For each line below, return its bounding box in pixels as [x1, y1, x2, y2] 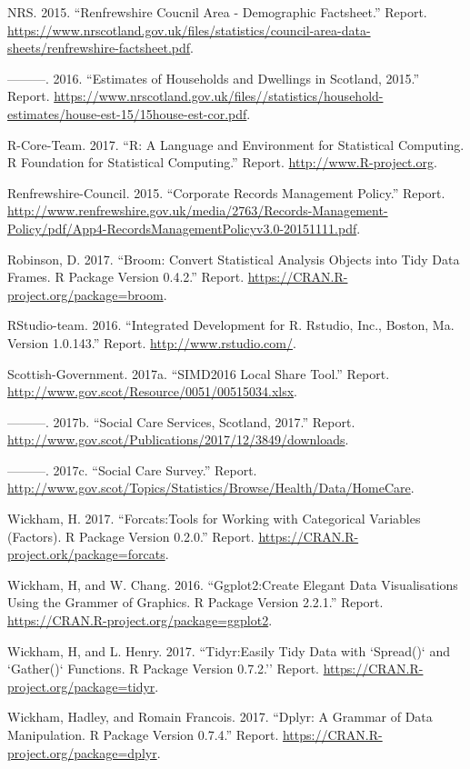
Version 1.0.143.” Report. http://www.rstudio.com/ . [7, 333, 296, 352]
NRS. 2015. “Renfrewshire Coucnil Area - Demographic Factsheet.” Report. [7, 3, 427, 21]
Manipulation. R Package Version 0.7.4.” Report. [7, 725, 279, 744]
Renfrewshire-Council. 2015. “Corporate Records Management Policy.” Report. [7, 183, 445, 202]
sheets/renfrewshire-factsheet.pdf [7, 38, 191, 57]
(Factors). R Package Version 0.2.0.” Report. [7, 526, 255, 545]
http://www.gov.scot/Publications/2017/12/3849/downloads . [7, 430, 349, 449]
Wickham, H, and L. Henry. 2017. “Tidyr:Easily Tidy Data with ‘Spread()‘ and [7, 641, 450, 660]
